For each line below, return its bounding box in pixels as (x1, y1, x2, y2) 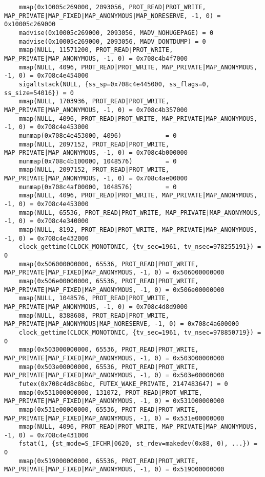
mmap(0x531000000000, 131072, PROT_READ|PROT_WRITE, (18, 389, 202, 396)
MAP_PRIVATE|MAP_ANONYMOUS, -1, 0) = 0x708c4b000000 (4, 149, 188, 157)
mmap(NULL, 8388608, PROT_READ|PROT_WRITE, (18, 311, 170, 319)
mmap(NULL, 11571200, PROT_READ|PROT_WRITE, (18, 46, 173, 54)
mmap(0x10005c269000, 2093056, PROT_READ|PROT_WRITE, (18, 4, 206, 11)
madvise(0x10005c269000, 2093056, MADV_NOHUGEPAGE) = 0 (18, 29, 214, 36)
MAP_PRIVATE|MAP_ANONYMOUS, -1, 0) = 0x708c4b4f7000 (4, 54, 188, 62)
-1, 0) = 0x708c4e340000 (4, 217, 89, 225)
